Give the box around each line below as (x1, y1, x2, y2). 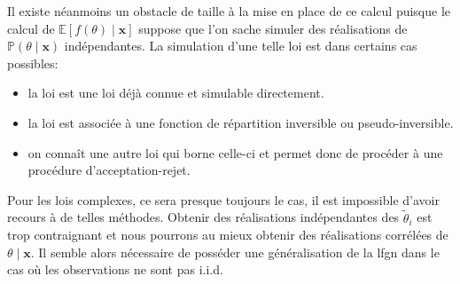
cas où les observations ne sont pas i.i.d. (7, 260, 223, 279)
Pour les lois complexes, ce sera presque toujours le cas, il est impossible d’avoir (7, 190, 440, 209)
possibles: (7, 53, 58, 72)
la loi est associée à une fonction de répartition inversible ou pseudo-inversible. (27, 113, 454, 131)
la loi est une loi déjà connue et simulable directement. (27, 83, 324, 102)
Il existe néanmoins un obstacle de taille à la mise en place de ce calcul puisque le (7, 2, 451, 20)
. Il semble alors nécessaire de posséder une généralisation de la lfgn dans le (30, 242, 440, 261)
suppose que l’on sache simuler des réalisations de (138, 19, 408, 37)
